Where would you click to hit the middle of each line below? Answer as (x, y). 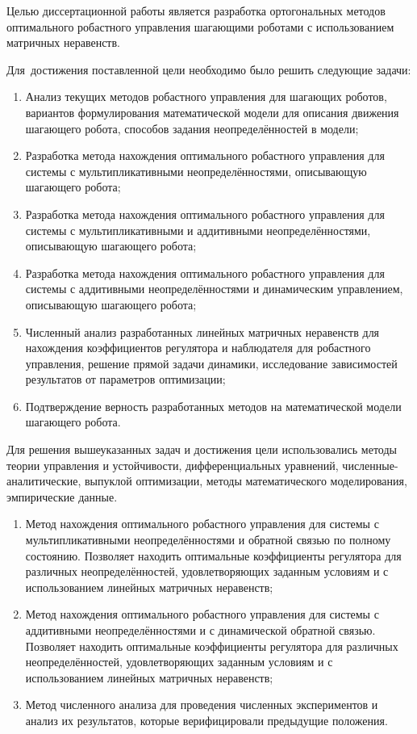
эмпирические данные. (62, 496)
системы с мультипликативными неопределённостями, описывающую (196, 171)
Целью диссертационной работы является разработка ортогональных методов (196, 10)
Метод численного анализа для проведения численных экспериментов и (202, 705)
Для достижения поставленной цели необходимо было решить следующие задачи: (209, 69)
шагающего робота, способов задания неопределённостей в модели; (192, 128)
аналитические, (44, 481)
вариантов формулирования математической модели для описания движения (212, 112)
